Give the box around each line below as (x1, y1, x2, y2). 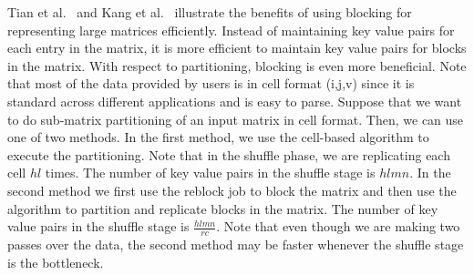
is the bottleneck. (7, 252, 104, 271)
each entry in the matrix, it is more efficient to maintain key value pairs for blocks (7, 38, 467, 57)
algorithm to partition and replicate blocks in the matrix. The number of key (7, 199, 438, 218)
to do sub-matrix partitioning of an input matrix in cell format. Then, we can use (7, 109, 464, 128)
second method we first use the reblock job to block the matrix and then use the (7, 180, 457, 199)
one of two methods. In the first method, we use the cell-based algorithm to (7, 127, 429, 147)
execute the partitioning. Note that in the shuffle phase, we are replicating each (7, 145, 450, 164)
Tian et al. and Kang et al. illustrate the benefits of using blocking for (7, 3, 412, 21)
